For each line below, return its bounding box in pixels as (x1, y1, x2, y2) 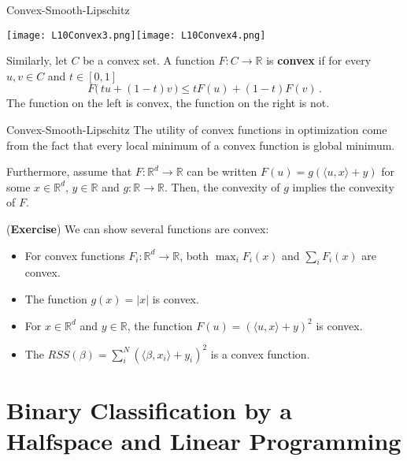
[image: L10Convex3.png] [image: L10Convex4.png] (6, 29, 266, 41)
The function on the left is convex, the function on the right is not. (6, 95, 330, 111)
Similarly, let (6, 52, 68, 69)
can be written (187, 163, 257, 180)
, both (179, 247, 209, 263)
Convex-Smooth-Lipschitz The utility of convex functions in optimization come (6, 121, 387, 138)
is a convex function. (210, 345, 310, 362)
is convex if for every (266, 52, 372, 69)
